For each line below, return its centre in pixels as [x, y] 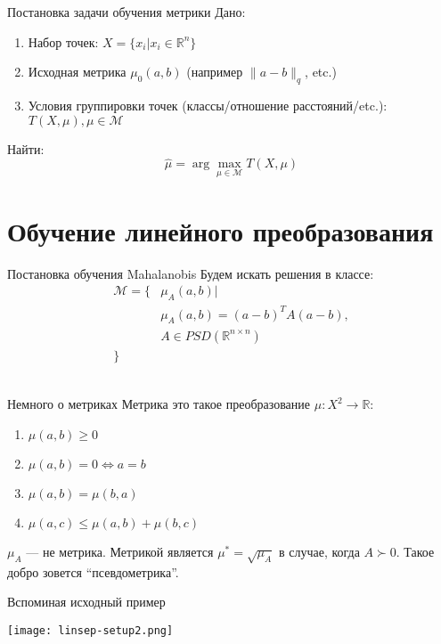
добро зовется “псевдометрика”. [93, 571]
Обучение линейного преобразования [220, 230]
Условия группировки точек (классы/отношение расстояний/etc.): [208, 105]
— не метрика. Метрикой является [120, 551]
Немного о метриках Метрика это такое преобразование [159, 404]
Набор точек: [63, 41]
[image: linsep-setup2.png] [90, 630]
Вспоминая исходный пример [86, 602]
